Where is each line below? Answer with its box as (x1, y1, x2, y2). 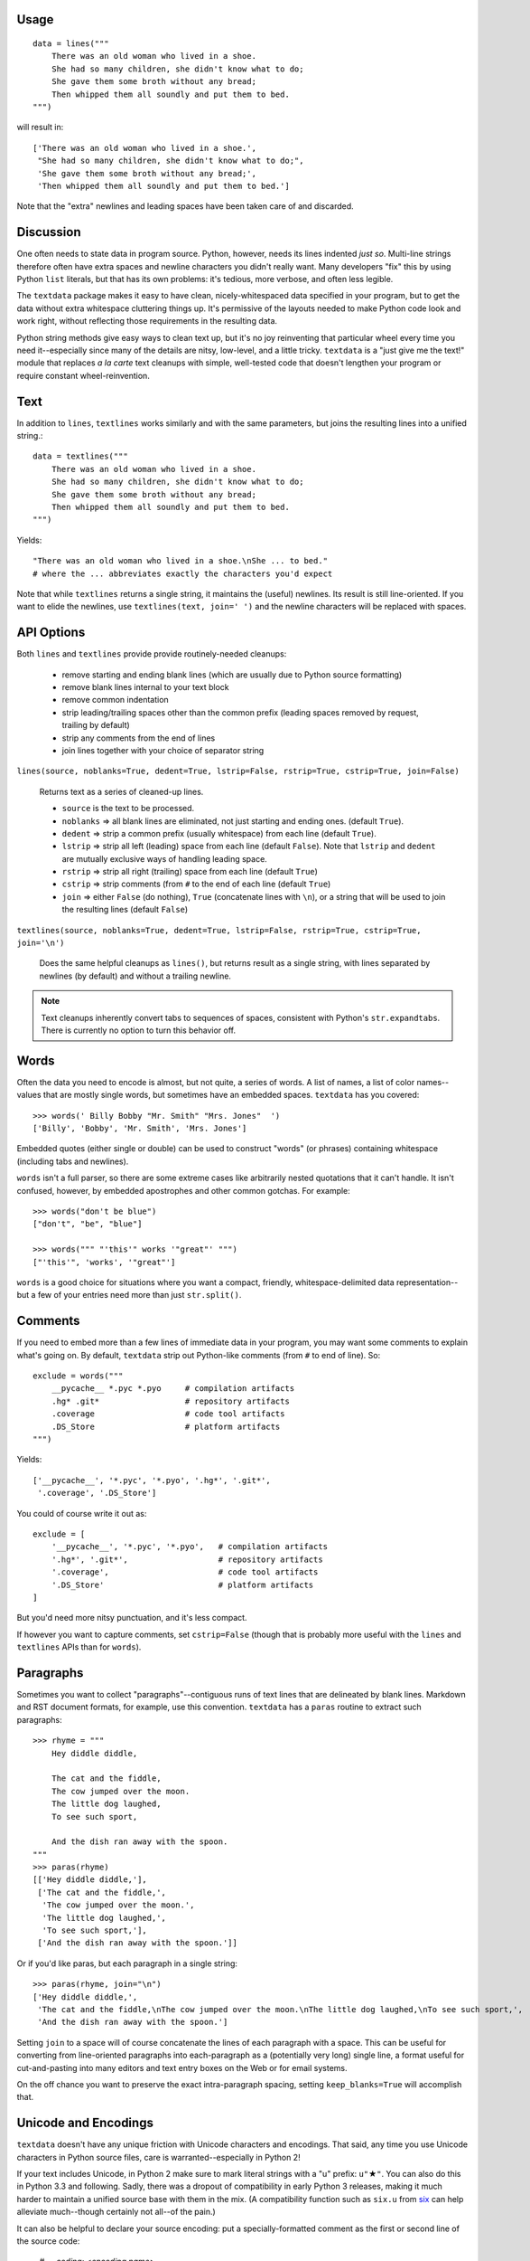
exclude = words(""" (33, 1371, 124, 1381)
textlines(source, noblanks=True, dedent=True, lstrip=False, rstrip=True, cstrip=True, (16, 925, 422, 935)
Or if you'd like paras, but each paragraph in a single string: (16, 1958, 238, 1969)
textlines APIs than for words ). (16, 1641, 142, 1652)
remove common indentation (61, 695, 169, 705)
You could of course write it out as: (16, 1508, 147, 1518)
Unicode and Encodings (16, 2115, 153, 2131)
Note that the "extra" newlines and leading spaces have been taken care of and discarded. (16, 201, 354, 212)
